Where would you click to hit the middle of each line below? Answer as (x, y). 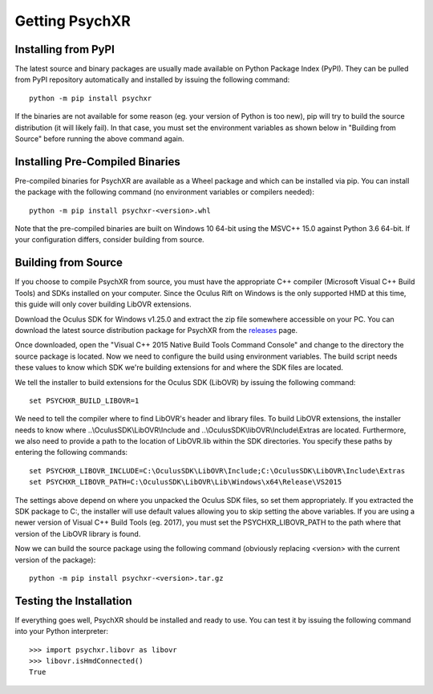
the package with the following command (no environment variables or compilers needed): (164, 192)
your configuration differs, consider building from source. (109, 240)
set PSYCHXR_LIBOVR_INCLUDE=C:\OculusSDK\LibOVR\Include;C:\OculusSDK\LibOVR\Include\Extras (217, 471)
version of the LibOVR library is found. (78, 534)
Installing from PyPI (65, 49)
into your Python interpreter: (61, 631)
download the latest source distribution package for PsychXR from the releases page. (156, 330)
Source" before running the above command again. (99, 139)
